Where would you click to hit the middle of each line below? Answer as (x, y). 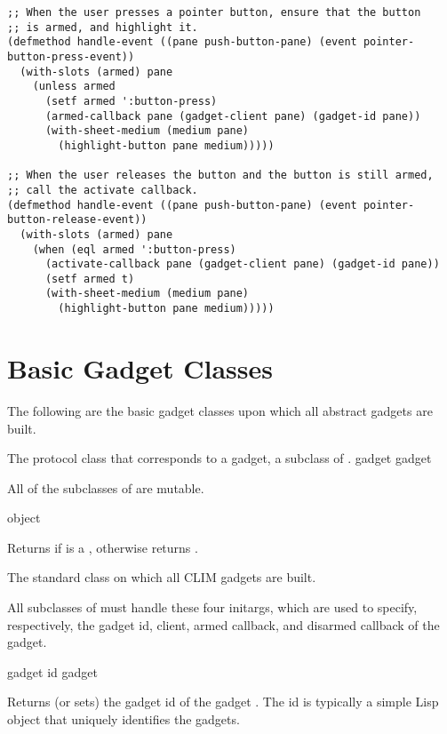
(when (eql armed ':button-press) (134, 249)
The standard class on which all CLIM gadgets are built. (162, 577)
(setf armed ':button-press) (131, 101)
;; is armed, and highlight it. (103, 27)
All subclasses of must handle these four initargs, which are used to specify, (212, 607)
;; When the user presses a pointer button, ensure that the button (214, 12)
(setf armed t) (90, 279)
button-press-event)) (71, 56)
